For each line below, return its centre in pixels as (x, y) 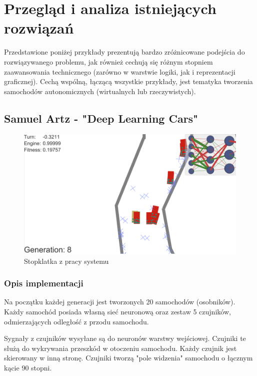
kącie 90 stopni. (28, 367)
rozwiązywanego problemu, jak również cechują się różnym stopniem (108, 61)
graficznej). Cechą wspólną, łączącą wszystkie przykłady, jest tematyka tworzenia (128, 81)
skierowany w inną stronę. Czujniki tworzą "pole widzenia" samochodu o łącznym (128, 358)
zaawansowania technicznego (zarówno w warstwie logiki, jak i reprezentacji (120, 71)
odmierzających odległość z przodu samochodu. (76, 321)
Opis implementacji (44, 283)
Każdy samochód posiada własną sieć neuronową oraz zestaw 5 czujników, (117, 311)
